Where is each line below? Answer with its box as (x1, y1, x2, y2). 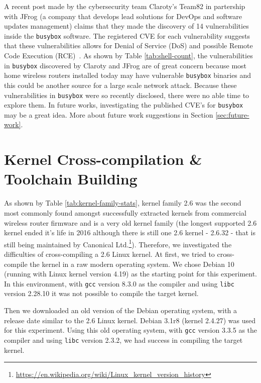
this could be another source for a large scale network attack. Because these (4, 79, 237, 90)
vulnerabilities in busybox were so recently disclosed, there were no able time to (4, 89, 249, 100)
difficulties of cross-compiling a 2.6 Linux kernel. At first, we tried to (4, 248, 215, 259)
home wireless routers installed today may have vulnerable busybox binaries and (4, 70, 251, 80)
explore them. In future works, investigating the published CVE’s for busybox (4, 100, 243, 110)
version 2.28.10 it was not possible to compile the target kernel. (4, 288, 199, 299)
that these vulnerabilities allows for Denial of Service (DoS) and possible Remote (4, 40, 253, 51)
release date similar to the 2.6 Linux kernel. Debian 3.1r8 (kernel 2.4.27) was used (4, 315, 255, 325)
